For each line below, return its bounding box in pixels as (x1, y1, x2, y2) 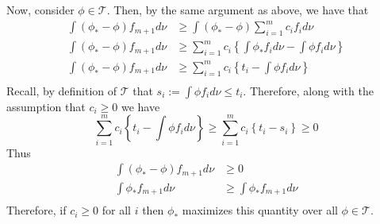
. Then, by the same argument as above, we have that (106, 2, 369, 17)
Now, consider (6, 2, 75, 17)
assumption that (6, 98, 86, 114)
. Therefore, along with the (243, 82, 374, 98)
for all (102, 202, 131, 218)
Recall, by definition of (6, 82, 117, 98)
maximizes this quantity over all (182, 202, 338, 218)
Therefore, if (6, 202, 67, 218)
